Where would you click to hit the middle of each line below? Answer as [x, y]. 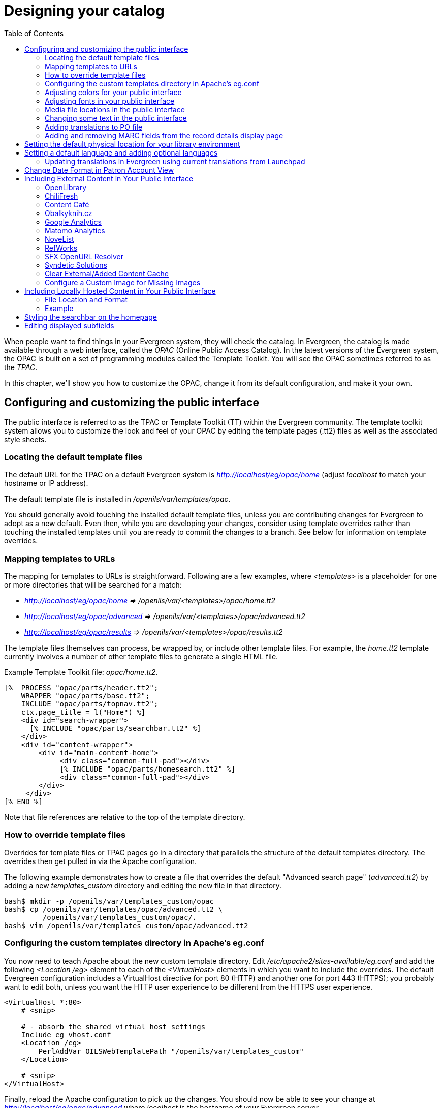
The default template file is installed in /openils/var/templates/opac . [117, 499]
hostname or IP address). [46, 483]
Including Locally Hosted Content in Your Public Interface [120, 291]
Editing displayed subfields [69, 325]
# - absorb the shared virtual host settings [113, 1026]
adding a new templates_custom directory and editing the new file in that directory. [143, 885]
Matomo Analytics [75, 230]
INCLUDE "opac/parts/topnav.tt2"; [90, 704]
